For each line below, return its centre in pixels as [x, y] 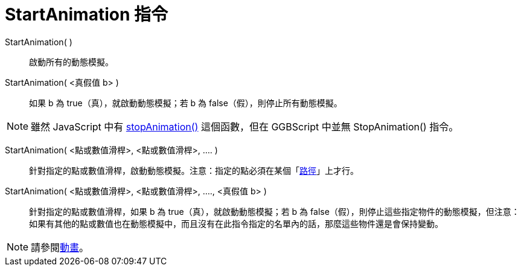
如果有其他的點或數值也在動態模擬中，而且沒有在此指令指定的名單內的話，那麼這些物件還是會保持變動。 [236, 223]
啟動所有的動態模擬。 [71, 62]
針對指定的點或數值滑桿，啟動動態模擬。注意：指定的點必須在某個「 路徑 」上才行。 [194, 170]
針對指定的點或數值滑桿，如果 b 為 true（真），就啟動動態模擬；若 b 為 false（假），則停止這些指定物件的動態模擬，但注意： [274, 211]
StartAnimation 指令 [86, 14]
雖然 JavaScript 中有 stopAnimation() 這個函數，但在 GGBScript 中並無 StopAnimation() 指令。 [245, 126]
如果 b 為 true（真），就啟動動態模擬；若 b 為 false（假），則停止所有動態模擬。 [186, 103]
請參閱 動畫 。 [60, 247]
